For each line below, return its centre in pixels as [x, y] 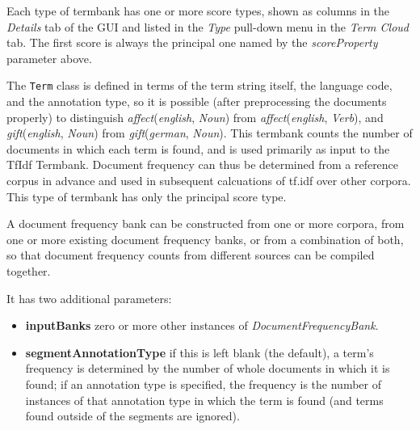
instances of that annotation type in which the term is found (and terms [204, 400]
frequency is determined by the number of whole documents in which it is [208, 368]
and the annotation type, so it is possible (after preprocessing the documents [197, 101]
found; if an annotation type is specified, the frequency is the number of [203, 384]
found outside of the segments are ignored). [132, 416]
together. [29, 270]
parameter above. [49, 58]
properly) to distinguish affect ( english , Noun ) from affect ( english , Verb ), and [195, 117]
